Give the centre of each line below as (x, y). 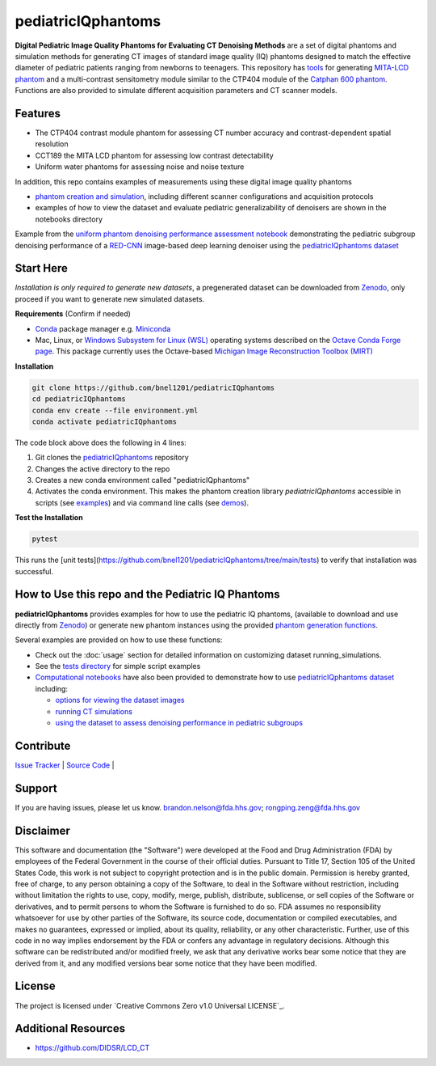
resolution (52, 144)
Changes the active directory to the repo (103, 468)
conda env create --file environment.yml (115, 410)
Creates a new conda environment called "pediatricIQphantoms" (143, 480)
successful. (34, 571)
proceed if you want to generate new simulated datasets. (110, 298)
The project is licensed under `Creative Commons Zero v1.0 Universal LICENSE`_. (150, 1005)
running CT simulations (94, 711)
